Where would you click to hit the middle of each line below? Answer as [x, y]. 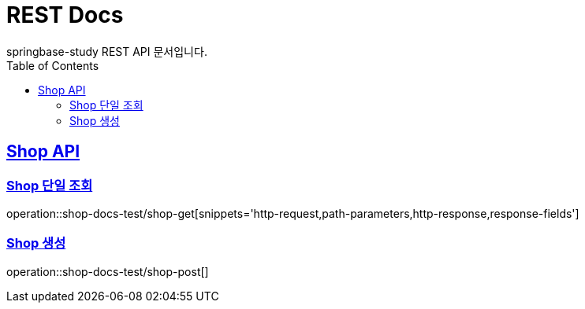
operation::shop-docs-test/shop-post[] [108, 271]
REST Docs [65, 15]
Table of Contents [53, 65]
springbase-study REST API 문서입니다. [107, 51]
